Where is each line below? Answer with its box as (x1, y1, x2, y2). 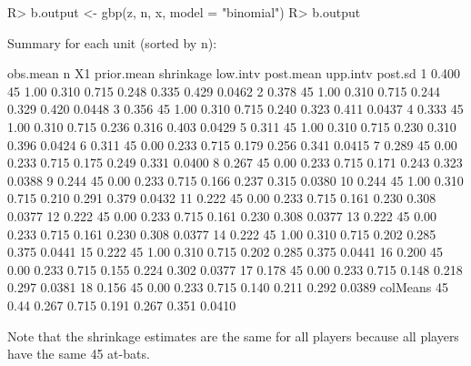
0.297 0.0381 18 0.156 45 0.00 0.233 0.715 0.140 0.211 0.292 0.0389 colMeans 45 (7, 278, 448, 297)
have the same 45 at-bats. (7, 344, 150, 363)
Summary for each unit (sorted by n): (7, 33, 217, 52)
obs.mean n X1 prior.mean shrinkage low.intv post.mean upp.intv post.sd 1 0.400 (7, 64, 460, 83)
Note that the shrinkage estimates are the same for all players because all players (7, 326, 459, 345)
